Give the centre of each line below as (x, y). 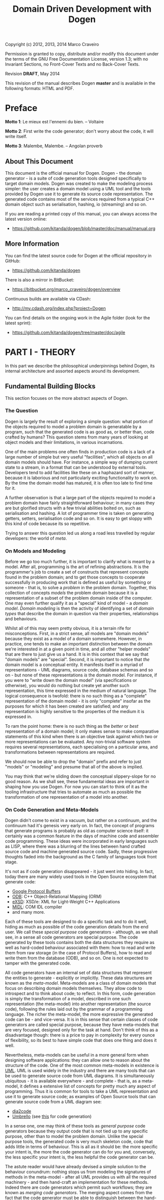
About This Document (39, 161)
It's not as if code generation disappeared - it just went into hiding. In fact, (80, 872)
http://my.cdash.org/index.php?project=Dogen (59, 308)
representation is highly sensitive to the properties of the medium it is (75, 712)
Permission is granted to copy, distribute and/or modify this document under (82, 54)
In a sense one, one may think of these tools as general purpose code (75, 1126)
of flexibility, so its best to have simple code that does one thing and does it (81, 1040)
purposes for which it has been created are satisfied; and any (67, 706)
